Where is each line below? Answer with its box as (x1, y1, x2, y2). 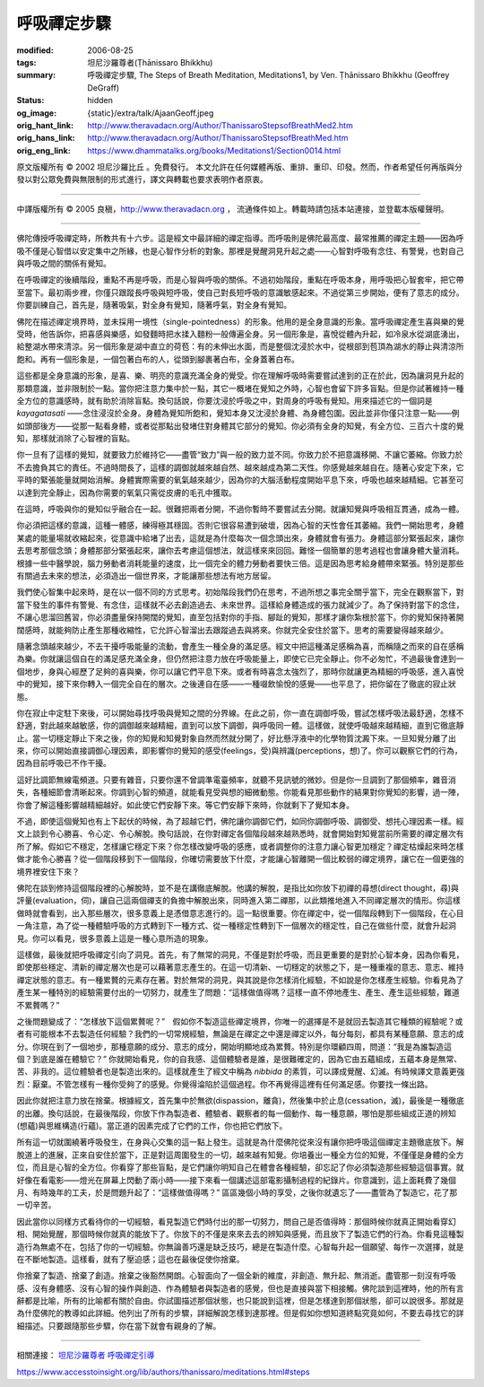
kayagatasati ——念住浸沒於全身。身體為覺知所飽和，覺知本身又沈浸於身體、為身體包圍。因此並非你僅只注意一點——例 (16, 408, 461, 419)
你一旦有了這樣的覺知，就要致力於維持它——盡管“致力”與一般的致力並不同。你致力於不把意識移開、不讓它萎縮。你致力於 (16, 449, 463, 460)
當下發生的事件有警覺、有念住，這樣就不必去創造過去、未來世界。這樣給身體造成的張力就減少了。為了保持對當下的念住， (16, 599, 464, 610)
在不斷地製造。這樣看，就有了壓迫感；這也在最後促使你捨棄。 (16, 1253, 245, 1264)
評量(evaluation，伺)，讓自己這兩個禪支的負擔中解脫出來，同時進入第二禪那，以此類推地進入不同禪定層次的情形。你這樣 (16, 895, 461, 906)
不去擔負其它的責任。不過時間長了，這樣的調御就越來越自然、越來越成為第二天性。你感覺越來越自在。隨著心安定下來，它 (16, 462, 464, 473)
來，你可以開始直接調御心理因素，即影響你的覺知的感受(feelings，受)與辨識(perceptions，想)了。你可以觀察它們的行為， (16, 746, 463, 756)
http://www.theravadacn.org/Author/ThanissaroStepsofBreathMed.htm (87, 133, 349, 144)
